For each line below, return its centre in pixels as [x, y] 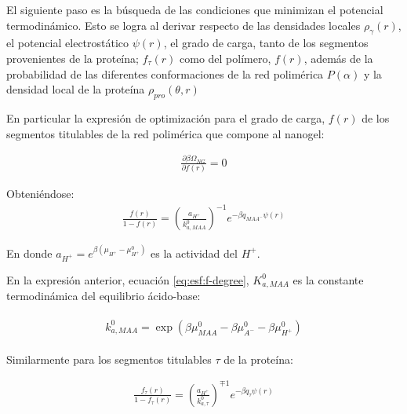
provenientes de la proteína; [73, 58]
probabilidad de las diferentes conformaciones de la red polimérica [165, 73]
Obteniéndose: [40, 194]
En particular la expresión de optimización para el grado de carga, [166, 117]
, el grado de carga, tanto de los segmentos [266, 43]
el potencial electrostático [68, 43]
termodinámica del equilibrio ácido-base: [104, 296]
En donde [29, 253]
